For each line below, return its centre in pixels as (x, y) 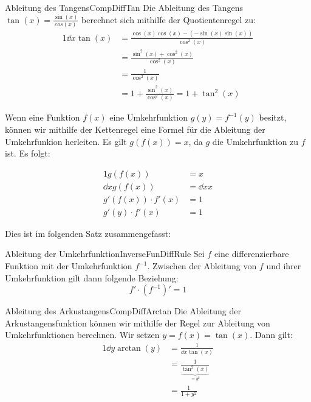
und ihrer (284, 266)
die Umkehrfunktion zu (255, 141)
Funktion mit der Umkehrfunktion (69, 266)
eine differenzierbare (251, 254)
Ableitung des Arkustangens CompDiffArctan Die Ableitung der (123, 311)
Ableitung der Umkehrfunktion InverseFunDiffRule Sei (105, 254)
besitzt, (273, 117)
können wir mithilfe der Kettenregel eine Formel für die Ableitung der (135, 129)
